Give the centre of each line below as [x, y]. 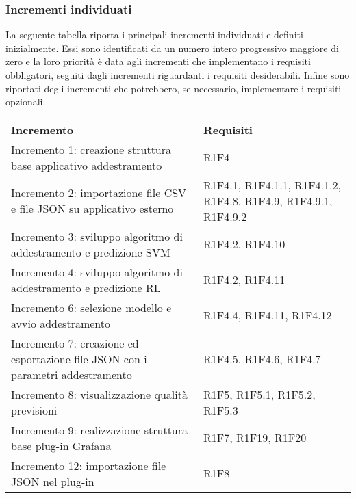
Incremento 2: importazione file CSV [99, 193]
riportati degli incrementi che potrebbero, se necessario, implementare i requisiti [174, 88]
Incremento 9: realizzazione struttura [100, 430]
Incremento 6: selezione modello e [91, 307]
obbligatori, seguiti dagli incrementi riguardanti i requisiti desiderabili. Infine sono [178, 75]
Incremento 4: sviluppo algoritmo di [97, 272]
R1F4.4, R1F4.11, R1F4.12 [268, 315]
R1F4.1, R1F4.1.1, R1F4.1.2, [272, 185]
